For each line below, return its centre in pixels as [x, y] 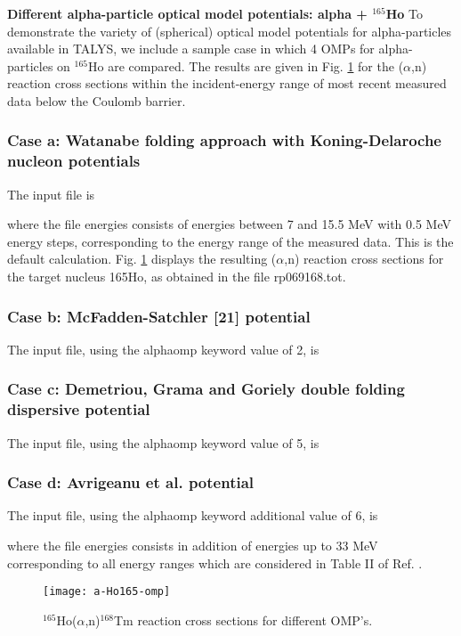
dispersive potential [79, 409]
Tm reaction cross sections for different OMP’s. [243, 620]
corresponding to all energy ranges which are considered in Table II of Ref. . [215, 563]
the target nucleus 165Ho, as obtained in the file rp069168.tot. [177, 277]
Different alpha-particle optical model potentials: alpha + [187, 13]
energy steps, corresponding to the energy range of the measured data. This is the [230, 241]
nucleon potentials [74, 161]
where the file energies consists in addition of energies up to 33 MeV [193, 546]
